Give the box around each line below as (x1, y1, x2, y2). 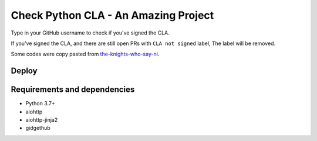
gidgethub (25, 125, 51, 132)
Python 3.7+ (25, 100, 55, 107)
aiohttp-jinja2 (25, 116, 58, 123)
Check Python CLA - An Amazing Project (11, 9, 214, 22)
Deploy (11, 66, 38, 76)
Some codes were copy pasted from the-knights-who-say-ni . (11, 50, 160, 58)
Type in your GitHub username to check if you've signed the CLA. (11, 29, 170, 36)
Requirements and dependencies (11, 85, 135, 95)
